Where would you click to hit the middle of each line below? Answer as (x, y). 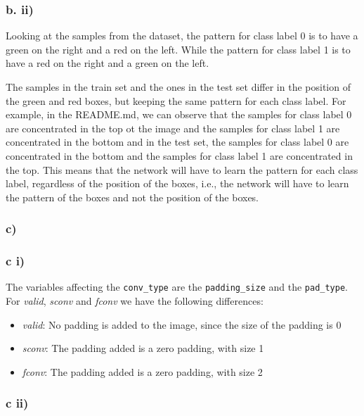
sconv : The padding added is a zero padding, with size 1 (143, 348)
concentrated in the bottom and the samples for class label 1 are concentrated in (179, 155)
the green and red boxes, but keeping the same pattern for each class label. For (176, 100)
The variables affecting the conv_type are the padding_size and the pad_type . (177, 287)
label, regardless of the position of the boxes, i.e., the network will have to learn (177, 183)
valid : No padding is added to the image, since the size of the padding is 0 (182, 324)
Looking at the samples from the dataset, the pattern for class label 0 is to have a (182, 36)
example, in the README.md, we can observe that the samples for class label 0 (179, 114)
